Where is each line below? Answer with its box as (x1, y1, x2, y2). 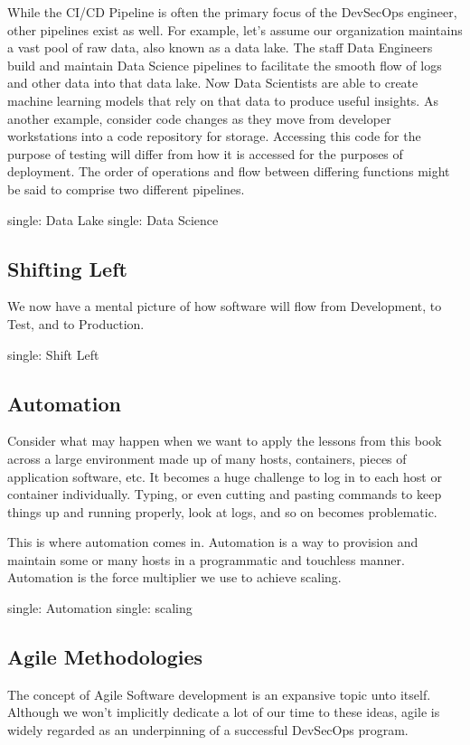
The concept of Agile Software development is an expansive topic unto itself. (7, 684, 431, 703)
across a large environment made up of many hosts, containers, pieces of (7, 448, 407, 467)
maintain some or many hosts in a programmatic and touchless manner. (7, 550, 405, 569)
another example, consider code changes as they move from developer (7, 108, 391, 127)
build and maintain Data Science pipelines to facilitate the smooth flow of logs (7, 55, 442, 74)
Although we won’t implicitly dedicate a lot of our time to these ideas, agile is (7, 703, 440, 721)
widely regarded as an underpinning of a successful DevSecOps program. (7, 721, 409, 740)
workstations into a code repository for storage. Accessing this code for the (7, 127, 421, 146)
